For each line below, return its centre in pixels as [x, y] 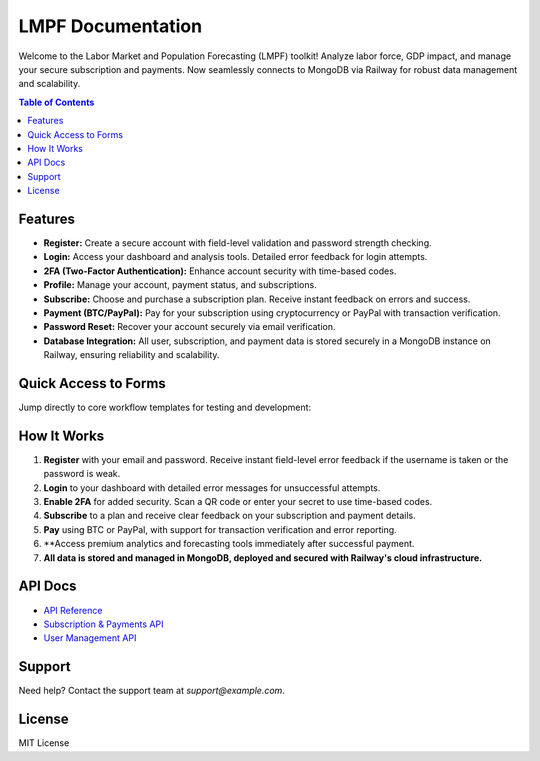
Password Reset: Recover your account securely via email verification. [189, 327]
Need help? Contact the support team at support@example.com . [151, 691]
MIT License [44, 743]
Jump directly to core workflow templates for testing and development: [165, 407]
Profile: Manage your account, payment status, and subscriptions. [180, 285]
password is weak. [82, 474]
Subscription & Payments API [103, 624]
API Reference [73, 610]
